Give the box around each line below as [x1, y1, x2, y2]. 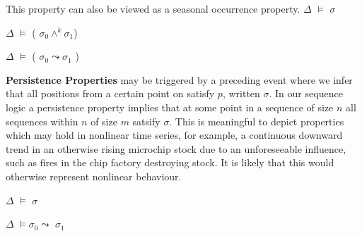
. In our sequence [269, 86, 343, 101]
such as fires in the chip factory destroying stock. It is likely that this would [6, 155, 334, 170]
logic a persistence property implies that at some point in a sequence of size [6, 99, 334, 114]
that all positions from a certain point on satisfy [6, 86, 215, 101]
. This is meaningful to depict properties [169, 113, 344, 128]
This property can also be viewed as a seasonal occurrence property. [6, 1, 300, 15]
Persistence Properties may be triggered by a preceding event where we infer [6, 72, 353, 87]
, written [222, 86, 260, 101]
